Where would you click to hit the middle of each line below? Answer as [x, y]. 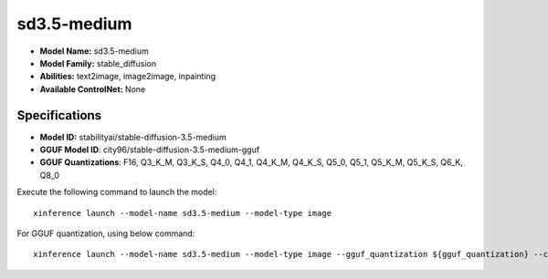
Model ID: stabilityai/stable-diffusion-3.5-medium [133, 137]
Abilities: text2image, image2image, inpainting [128, 77]
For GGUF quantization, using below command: [106, 233]
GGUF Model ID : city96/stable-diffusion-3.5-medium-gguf [150, 150]
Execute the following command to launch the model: [117, 192]
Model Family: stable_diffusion [98, 63]
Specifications [59, 115]
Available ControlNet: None [93, 89]
